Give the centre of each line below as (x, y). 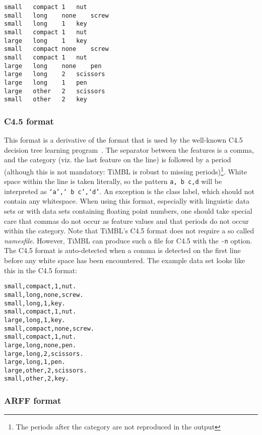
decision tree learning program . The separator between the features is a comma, (129, 149)
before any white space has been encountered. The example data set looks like (125, 260)
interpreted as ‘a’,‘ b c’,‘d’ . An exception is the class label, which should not (129, 191)
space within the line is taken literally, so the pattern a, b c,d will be (113, 181)
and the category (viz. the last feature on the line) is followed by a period (118, 160)
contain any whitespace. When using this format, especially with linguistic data (127, 201)
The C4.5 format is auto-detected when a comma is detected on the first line (122, 250)
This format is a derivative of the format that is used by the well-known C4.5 (123, 140)
